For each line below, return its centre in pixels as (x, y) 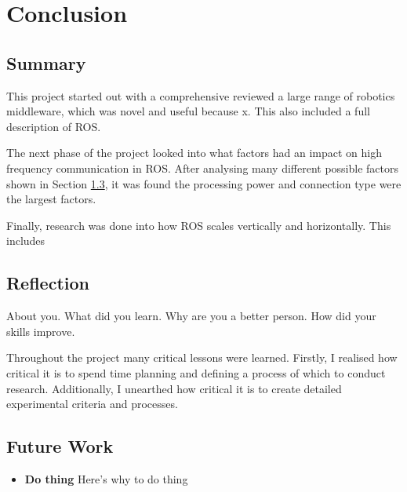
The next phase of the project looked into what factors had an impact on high (194, 153)
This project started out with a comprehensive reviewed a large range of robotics (201, 95)
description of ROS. (54, 126)
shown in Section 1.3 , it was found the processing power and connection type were (204, 183)
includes (26, 241)
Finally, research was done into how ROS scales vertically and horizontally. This (199, 225)
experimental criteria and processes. (92, 404)
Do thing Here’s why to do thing (106, 478)
